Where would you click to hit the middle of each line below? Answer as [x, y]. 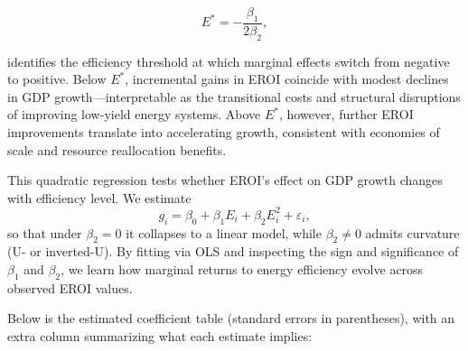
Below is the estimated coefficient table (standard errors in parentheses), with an [231, 318]
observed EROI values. [70, 287]
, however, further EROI [346, 114]
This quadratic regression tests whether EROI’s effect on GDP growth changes [225, 180]
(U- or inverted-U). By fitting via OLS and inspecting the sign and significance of [233, 251]
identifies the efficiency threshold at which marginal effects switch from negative [229, 61]
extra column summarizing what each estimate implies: [160, 336]
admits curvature [412, 232]
